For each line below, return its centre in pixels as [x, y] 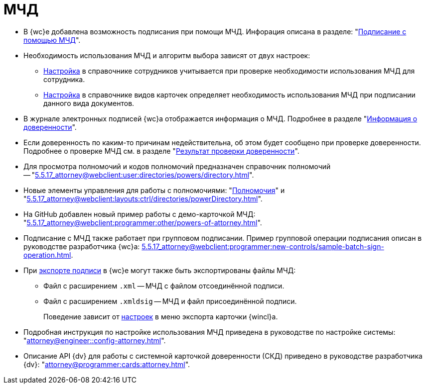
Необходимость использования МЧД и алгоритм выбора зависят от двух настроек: [167, 55]
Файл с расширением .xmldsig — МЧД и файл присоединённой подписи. [170, 301]
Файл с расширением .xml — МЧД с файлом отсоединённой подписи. [164, 286]
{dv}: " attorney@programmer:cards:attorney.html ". [107, 364]
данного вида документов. [89, 103]
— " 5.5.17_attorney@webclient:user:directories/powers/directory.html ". [139, 175]
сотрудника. [64, 79]
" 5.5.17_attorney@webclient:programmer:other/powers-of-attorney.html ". [143, 222]
